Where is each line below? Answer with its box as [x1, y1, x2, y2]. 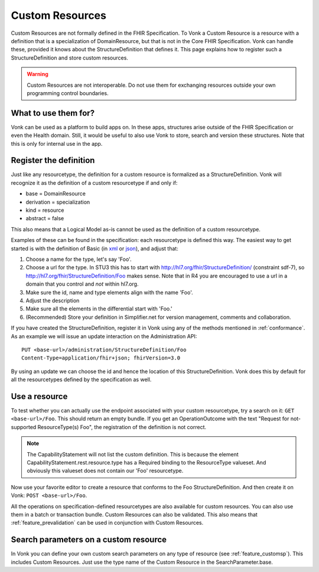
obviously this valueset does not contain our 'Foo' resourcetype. [27, 467, 184, 475]
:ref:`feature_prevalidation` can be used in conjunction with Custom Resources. [11, 519, 204, 527]
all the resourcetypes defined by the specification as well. [11, 376, 152, 383]
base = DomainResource [25, 190, 86, 197]
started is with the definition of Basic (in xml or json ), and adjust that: [11, 245, 178, 252]
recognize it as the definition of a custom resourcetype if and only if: [11, 179, 178, 186]
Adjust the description [25, 297, 80, 304]
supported [11, 423, 37, 430]
